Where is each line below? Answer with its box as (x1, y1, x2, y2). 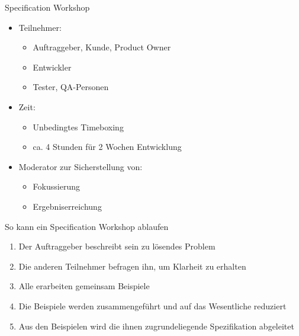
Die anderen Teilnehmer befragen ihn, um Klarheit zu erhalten (18, 260, 246, 272)
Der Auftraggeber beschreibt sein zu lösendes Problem (18, 240, 216, 252)
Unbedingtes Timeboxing (33, 120, 124, 133)
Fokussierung (33, 180, 80, 193)
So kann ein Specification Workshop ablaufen (5, 220, 169, 232)
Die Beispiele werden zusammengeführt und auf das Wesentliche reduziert (18, 299, 287, 312)
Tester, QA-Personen (33, 81, 109, 93)
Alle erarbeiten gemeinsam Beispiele (18, 280, 150, 292)
